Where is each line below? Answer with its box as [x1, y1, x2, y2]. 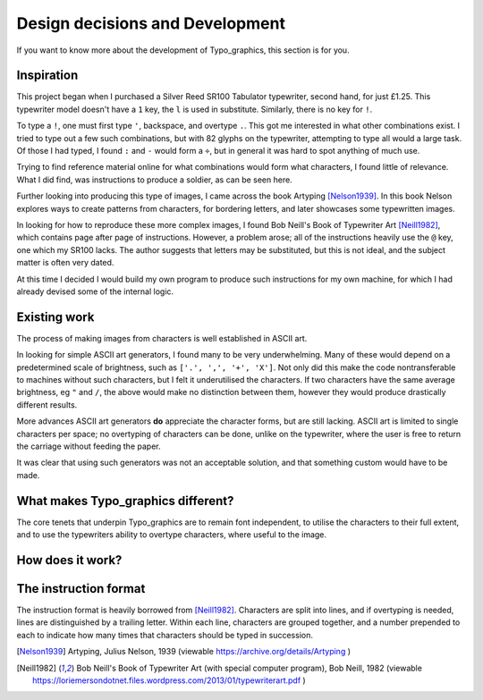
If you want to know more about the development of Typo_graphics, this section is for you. [16, 45, 350, 55]
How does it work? [16, 552, 123, 568]
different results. [16, 399, 78, 410]
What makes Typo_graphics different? [16, 493, 234, 509]
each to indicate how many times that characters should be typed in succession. [16, 629, 313, 640]
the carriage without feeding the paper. [16, 441, 161, 451]
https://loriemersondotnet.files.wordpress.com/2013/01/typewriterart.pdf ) [32, 675, 306, 686]
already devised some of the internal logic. [16, 286, 174, 297]
